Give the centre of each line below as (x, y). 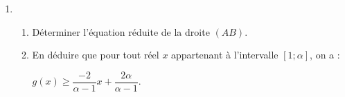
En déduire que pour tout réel (96, 55)
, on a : (325, 55)
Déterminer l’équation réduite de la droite (121, 31)
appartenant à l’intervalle (225, 55)
